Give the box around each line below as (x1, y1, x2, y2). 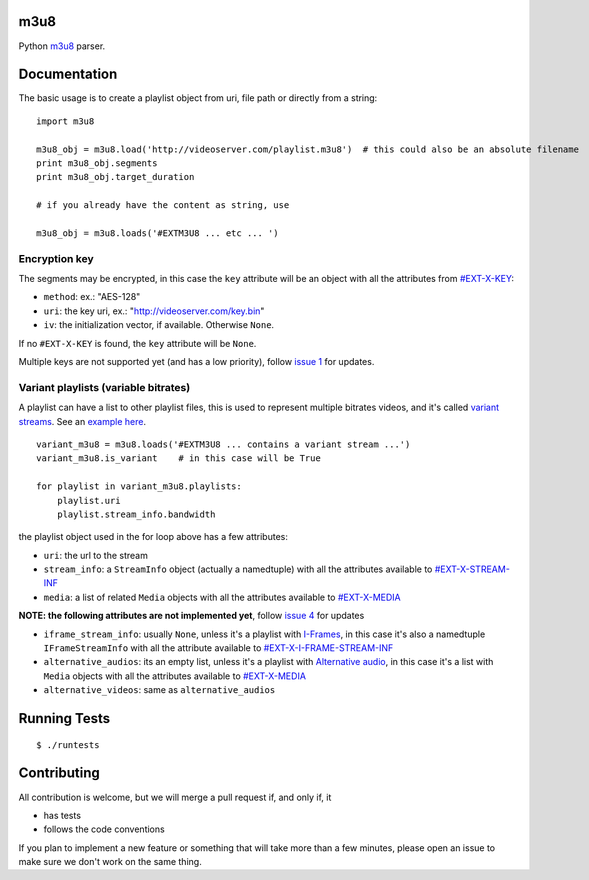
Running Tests (18, 710, 110, 727)
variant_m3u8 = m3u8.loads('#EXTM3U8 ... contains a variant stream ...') (36, 438, 411, 450)
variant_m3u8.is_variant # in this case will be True (36, 453, 322, 464)
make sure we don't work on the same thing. (18, 856, 202, 868)
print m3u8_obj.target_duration (36, 171, 195, 183)
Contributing (18, 765, 100, 782)
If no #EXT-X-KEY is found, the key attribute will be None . (18, 337, 257, 349)
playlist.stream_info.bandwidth (56, 508, 216, 520)
